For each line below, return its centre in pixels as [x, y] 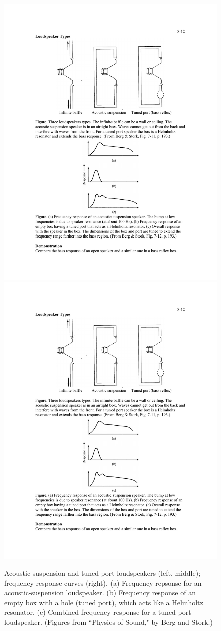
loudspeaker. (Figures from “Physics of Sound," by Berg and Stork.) [108, 622]
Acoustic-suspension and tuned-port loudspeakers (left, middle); [102, 572]
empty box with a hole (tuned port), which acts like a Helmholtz [104, 602]
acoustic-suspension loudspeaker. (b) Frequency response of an [100, 593]
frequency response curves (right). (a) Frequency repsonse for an [103, 582]
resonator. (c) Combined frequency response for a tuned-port [98, 612]
